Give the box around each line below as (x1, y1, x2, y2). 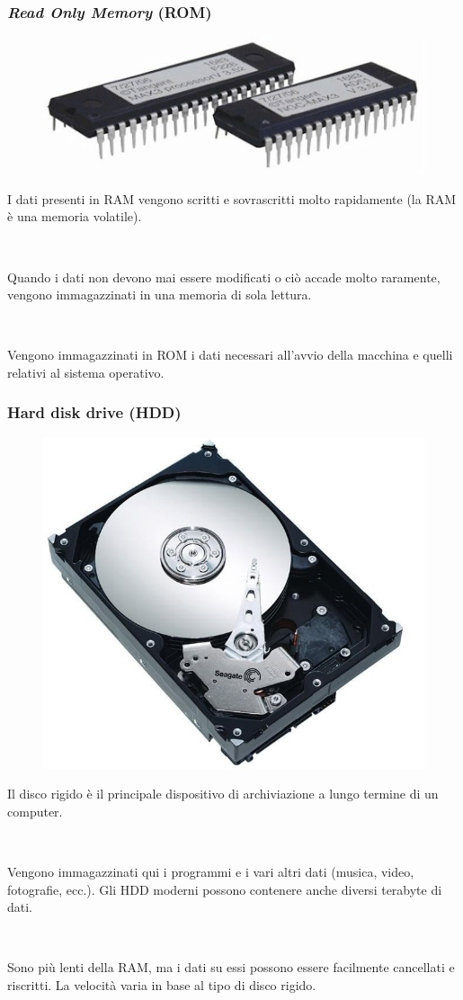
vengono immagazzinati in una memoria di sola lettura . (7, 285, 312, 304)
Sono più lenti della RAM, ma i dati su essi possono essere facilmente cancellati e (7, 958, 455, 977)
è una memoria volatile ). (7, 207, 142, 226)
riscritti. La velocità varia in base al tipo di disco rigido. (7, 975, 316, 994)
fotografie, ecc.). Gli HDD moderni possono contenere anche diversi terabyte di (7, 879, 442, 898)
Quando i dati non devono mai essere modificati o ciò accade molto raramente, (7, 267, 441, 286)
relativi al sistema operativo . (7, 362, 165, 381)
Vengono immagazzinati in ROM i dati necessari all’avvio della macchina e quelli (7, 345, 453, 364)
